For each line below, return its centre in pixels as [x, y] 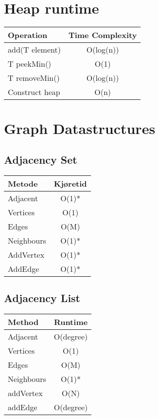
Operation [28, 35]
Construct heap [34, 92]
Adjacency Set [41, 159]
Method [23, 322]
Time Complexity [103, 35]
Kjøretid [70, 183]
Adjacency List [42, 298]
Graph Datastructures [80, 128]
